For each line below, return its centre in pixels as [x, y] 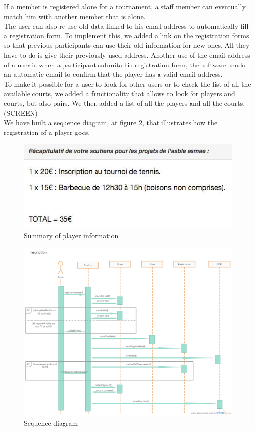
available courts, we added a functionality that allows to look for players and [120, 93]
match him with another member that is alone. [75, 16]
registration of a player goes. [47, 132]
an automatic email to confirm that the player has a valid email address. [113, 74]
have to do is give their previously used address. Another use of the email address [127, 54]
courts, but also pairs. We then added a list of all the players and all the [113, 103]
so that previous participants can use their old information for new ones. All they [127, 45]
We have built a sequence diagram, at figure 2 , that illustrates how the [111, 122]
